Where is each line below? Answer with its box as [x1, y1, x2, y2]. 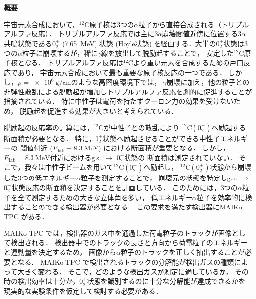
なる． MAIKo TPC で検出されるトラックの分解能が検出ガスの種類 [17, 257, 234, 267]
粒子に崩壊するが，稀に [22, 48, 98, 58]
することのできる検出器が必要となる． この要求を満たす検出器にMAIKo [10, 202, 242, 212]
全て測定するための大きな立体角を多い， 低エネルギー [17, 192, 192, 202]
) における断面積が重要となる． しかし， [98, 143, 230, 153]
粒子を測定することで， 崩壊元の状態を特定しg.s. [80, 173, 237, 183]
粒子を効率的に [196, 192, 245, 202]
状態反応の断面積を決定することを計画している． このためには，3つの [11, 182, 238, 192]
